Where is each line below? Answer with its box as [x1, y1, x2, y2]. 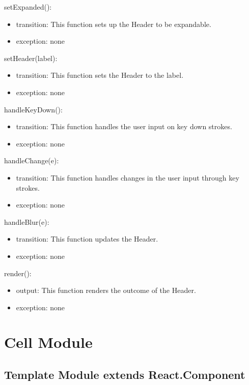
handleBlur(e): [4, 216, 49, 227]
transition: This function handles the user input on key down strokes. [16, 121, 232, 132]
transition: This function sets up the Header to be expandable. [16, 18, 211, 29]
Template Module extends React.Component [4, 367, 245, 382]
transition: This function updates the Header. [16, 233, 158, 244]
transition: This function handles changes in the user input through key [16, 172, 239, 183]
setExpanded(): [4, 2, 52, 12]
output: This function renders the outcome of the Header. [16, 285, 196, 295]
